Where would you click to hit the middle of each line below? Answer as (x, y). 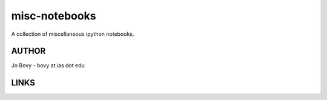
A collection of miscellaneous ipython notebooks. (73, 34)
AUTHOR (28, 51)
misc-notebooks (54, 16)
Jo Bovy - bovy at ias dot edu (48, 65)
